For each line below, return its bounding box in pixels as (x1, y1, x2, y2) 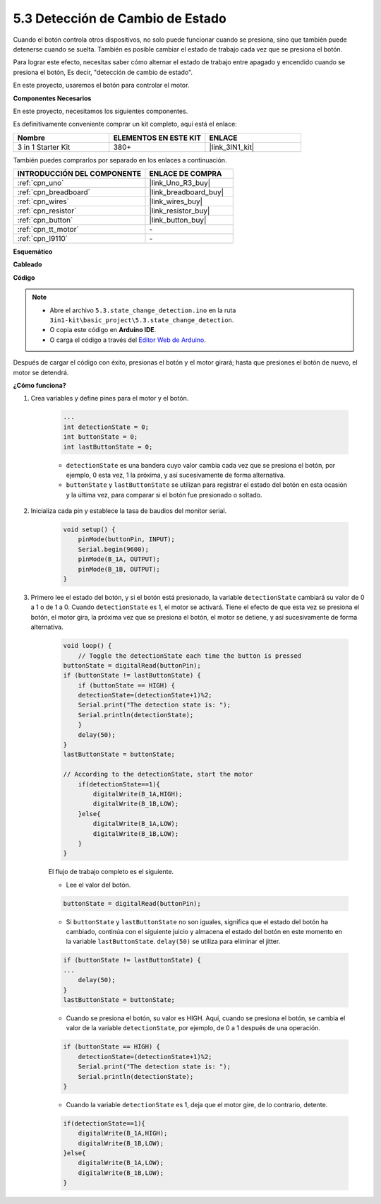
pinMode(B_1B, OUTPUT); (78, 565, 160, 573)
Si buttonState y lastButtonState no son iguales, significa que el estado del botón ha (66, 917, 328, 926)
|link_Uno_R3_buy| (149, 178, 211, 188)
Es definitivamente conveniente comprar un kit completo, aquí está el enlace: (13, 120, 238, 129)
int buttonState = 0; (63, 433, 138, 441)
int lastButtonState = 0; (63, 442, 153, 451)
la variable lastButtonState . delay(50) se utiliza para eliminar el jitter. (66, 937, 281, 946)
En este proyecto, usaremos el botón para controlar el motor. (13, 81, 190, 90)
